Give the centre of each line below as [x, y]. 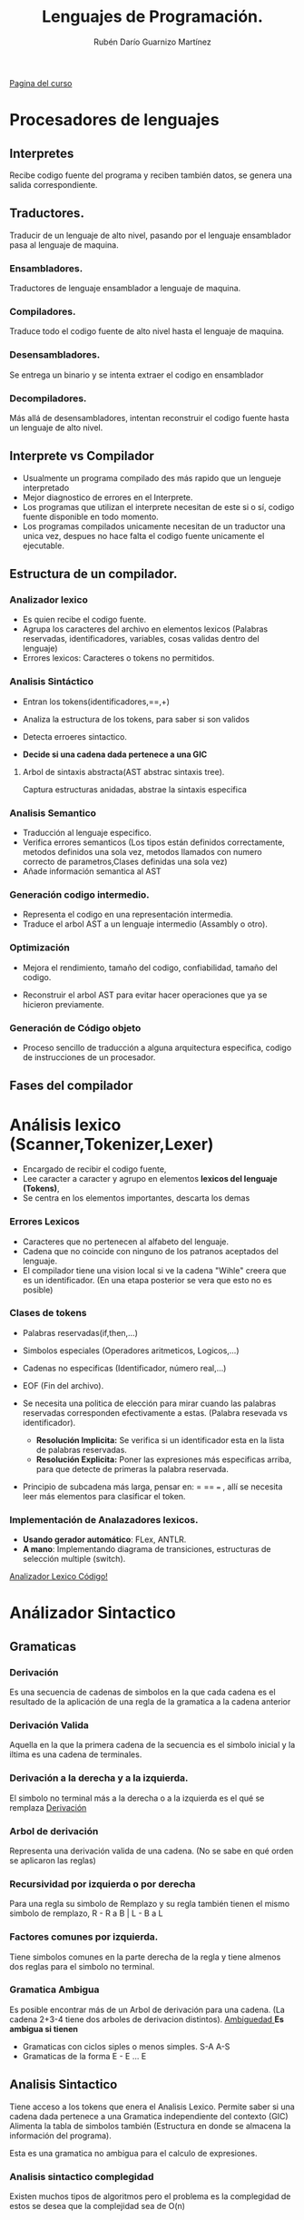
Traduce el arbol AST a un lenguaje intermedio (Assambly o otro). [145, 924]
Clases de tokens [48, 1313]
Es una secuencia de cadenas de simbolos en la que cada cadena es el [142, 1692]
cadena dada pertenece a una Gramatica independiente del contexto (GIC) [149, 2116]
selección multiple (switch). [74, 1559]
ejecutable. [44, 545]
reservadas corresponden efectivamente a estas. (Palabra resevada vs [155, 1412]
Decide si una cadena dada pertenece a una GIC [115, 754]
